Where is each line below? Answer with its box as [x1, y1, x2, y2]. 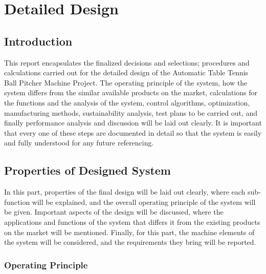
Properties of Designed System [4, 162, 171, 178]
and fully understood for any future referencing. [4, 137, 154, 148]
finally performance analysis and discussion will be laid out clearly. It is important [4, 117, 262, 128]
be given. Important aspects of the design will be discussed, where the [4, 206, 224, 217]
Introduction [4, 33, 73, 49]
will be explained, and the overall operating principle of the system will [32, 196, 256, 207]
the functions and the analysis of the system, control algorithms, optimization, [4, 97, 250, 108]
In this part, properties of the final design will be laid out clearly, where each [4, 186, 246, 197]
